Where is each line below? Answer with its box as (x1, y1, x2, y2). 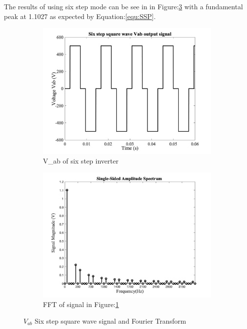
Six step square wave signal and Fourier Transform (35, 315, 186, 326)
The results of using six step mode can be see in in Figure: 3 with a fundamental (4, 1, 243, 11)
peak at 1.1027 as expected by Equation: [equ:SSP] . (4, 11, 156, 21)
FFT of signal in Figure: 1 (43, 299, 119, 309)
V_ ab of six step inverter (43, 155, 119, 165)
